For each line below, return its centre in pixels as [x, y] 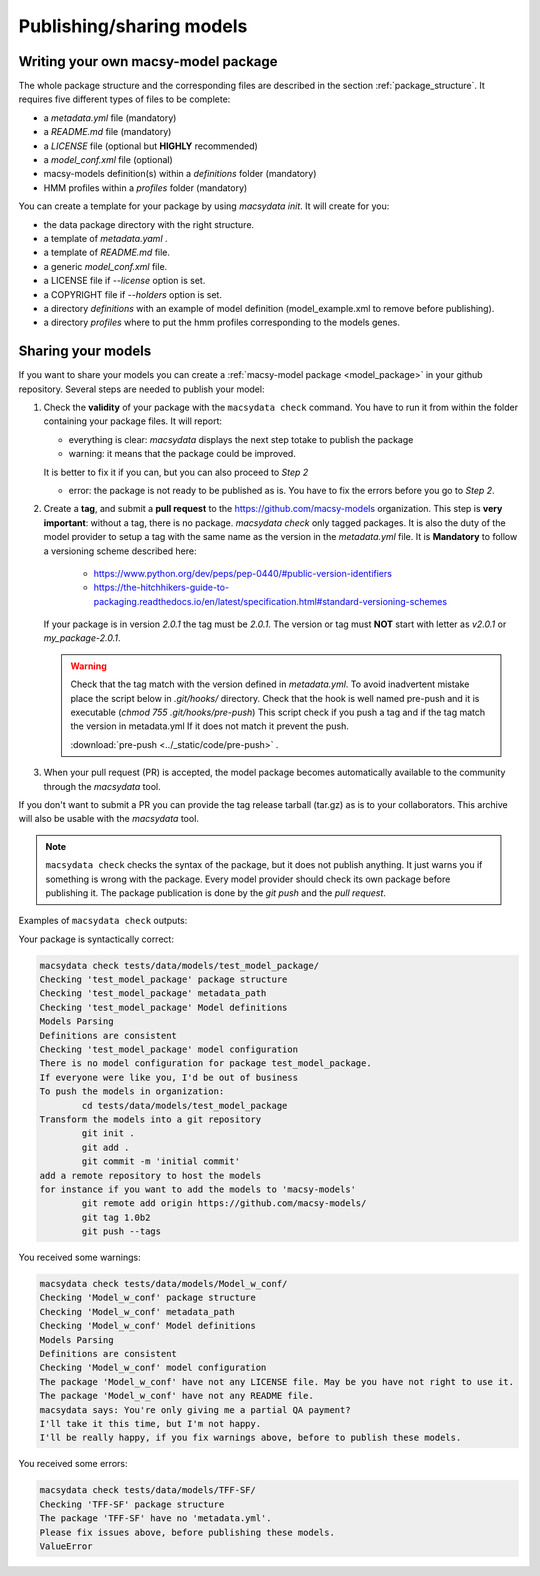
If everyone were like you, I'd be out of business [169, 1077]
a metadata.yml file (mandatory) [110, 117]
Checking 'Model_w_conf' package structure [148, 1298]
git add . [105, 1147]
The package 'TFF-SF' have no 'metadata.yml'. [155, 1518]
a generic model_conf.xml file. [105, 266]
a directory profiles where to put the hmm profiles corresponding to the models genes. [221, 322]
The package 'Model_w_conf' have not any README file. [176, 1396]
